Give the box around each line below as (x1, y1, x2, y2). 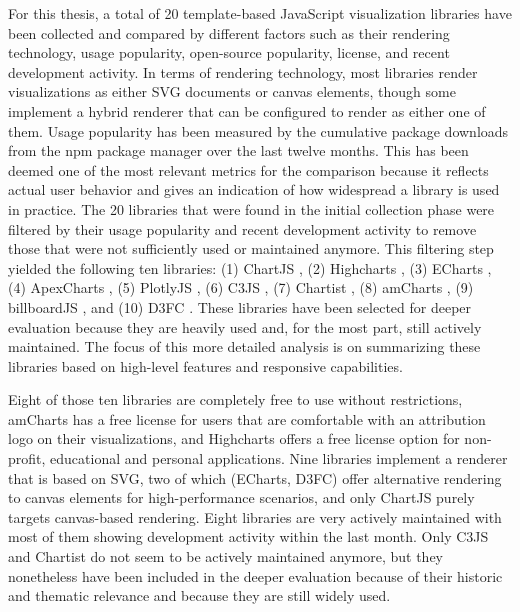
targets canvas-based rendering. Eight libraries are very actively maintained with (8, 506, 502, 527)
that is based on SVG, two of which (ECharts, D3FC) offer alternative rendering (8, 467, 502, 488)
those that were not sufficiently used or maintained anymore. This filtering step (8, 238, 494, 259)
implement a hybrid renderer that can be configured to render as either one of (8, 100, 486, 121)
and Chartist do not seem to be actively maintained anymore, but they (8, 546, 444, 567)
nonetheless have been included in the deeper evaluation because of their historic (8, 565, 503, 586)
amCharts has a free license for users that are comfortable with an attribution (8, 408, 486, 429)
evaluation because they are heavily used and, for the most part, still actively (8, 316, 482, 337)
